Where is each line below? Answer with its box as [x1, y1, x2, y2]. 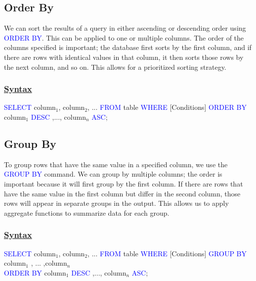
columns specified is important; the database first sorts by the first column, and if [4, 42, 252, 52]
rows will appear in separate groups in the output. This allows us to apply [4, 198, 229, 208]
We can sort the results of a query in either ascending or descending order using [4, 23, 246, 33]
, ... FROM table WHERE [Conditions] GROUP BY [87, 248, 247, 258]
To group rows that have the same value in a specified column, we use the [4, 159, 228, 169]
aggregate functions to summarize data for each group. [4, 207, 170, 218]
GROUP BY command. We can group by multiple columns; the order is [4, 169, 222, 179]
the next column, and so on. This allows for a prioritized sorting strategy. [4, 61, 226, 72]
